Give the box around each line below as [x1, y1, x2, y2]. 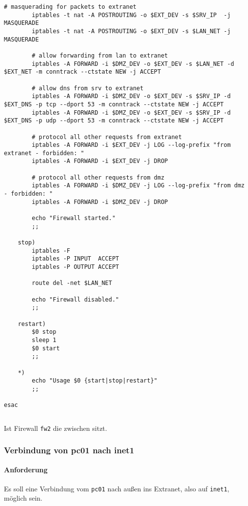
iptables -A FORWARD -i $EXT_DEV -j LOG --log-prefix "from [32, 142, 231, 149]
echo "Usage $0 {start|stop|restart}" [32, 377, 157, 385]
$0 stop [32, 328, 57, 336]
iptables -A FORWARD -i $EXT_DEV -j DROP [32, 158, 168, 165]
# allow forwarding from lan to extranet [32, 52, 168, 59]
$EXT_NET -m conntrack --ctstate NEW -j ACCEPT [4, 68, 161, 76]
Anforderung [4, 465, 48, 475]
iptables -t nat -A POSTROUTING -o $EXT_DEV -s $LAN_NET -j [32, 27, 231, 35]
